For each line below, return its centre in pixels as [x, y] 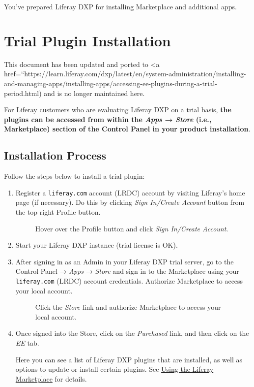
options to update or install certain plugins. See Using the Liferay [114, 369]
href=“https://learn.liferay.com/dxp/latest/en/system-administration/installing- [125, 74]
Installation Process [55, 155]
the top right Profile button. [58, 211]
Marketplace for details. [51, 378]
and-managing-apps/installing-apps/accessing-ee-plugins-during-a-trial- [111, 83]
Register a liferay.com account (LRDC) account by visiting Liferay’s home [130, 192]
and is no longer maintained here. [94, 93]
